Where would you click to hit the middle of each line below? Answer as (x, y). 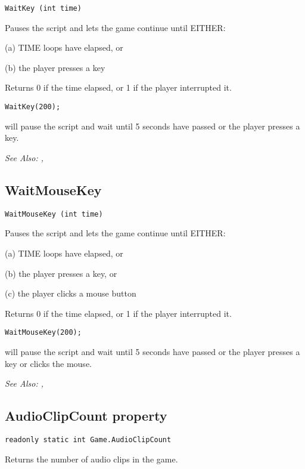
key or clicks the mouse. (48, 363)
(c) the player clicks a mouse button (71, 293)
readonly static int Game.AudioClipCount (88, 439)
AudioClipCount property (86, 416)
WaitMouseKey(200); (43, 333)
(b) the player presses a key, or (61, 273)
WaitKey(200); (33, 107)
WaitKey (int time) (43, 8)
